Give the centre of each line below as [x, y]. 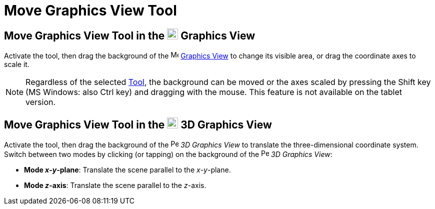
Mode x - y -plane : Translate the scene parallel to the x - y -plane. [127, 170]
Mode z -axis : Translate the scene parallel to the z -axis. [115, 185]
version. [41, 102]
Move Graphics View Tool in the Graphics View [130, 35]
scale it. [17, 64]
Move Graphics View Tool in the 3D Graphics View [138, 124]
